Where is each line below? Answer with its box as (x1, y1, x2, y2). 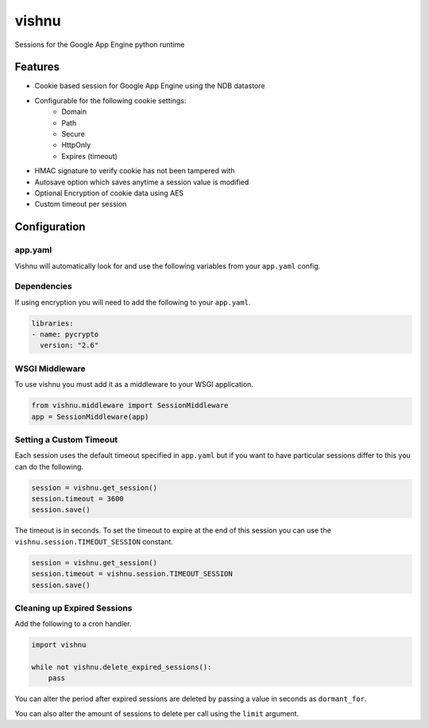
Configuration (14, 220, 86, 234)
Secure (61, 130, 85, 139)
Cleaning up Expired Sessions (14, 602, 133, 614)
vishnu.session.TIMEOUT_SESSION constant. (14, 536, 174, 546)
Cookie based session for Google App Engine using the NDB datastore (34, 81, 265, 91)
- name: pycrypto (31, 330, 99, 339)
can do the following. (14, 462, 83, 471)
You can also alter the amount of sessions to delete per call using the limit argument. (14, 708, 300, 718)
